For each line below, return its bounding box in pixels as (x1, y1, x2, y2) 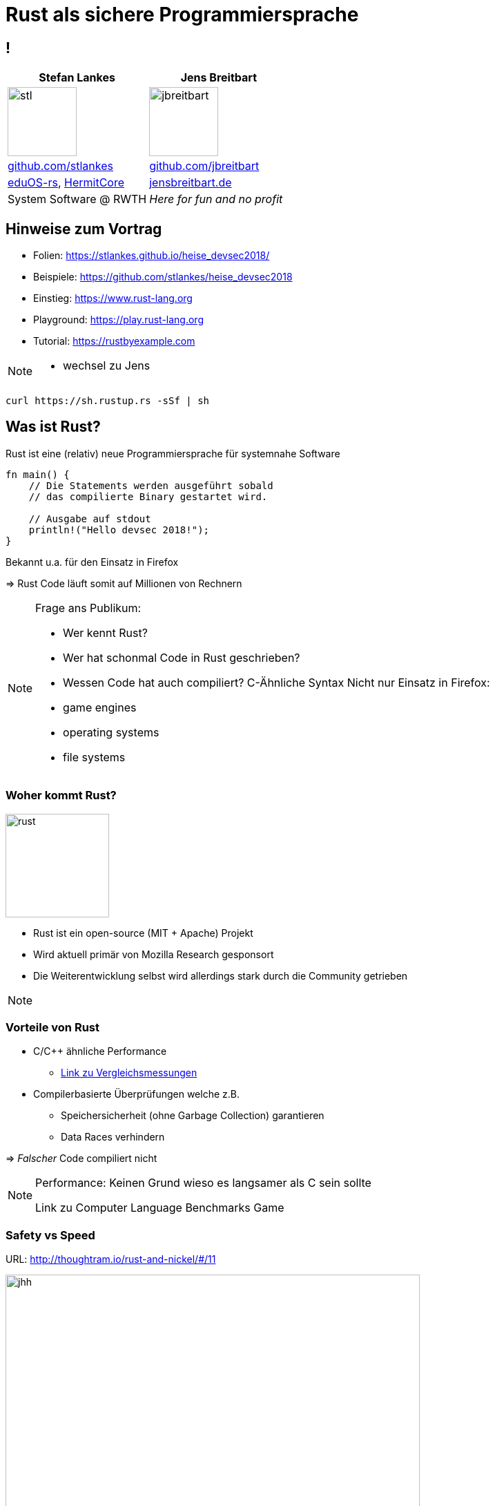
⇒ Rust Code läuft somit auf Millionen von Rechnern (6, 577, 242, 589)
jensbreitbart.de (149, 175, 232, 190)
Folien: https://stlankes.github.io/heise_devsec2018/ (33, 249, 270, 262)
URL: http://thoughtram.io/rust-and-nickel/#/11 (6, 1253, 216, 1266)
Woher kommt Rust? (6, 788, 117, 803)
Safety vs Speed (6, 1228, 95, 1242)
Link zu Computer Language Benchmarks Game (35, 1201, 284, 1215)
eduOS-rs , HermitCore (8, 175, 125, 190)
